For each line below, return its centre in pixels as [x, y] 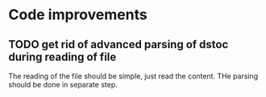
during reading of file [62, 57]
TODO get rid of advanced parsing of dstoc [118, 44]
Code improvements [78, 15]
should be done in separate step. [63, 85]
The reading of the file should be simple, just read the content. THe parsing [133, 76]
